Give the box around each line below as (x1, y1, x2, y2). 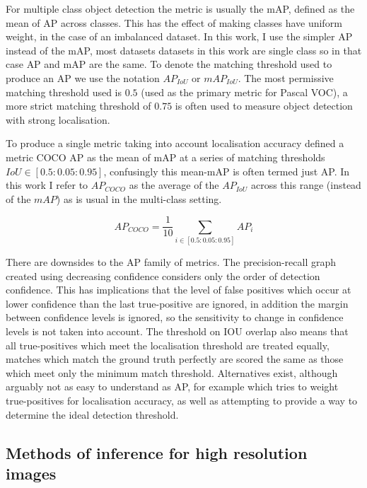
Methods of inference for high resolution (6, 441, 308, 463)
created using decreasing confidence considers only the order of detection (6, 268, 320, 283)
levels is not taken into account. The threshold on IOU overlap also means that (6, 324, 349, 339)
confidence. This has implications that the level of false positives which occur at (6, 282, 351, 297)
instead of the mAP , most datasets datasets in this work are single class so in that (6, 42, 362, 57)
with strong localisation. (6, 112, 110, 127)
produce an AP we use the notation (6, 70, 160, 85)
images (6, 463, 57, 484)
